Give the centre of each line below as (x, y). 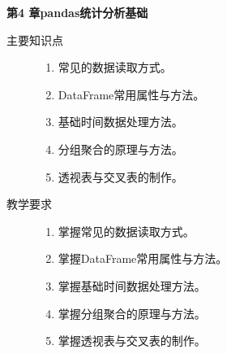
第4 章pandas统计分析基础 (77, 12)
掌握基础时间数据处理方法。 (132, 285)
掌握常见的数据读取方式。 (126, 231)
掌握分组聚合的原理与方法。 (132, 313)
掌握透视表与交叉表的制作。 (132, 341)
